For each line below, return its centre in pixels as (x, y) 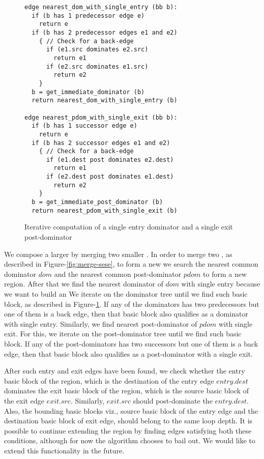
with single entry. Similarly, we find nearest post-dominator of (101, 323)
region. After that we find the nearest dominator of (84, 284)
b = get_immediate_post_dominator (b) (97, 202)
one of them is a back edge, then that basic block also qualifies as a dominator (126, 314)
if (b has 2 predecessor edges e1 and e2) (105, 32)
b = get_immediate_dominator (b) (88, 92)
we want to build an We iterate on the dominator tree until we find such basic (126, 293)
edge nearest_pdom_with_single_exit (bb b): (101, 117)
